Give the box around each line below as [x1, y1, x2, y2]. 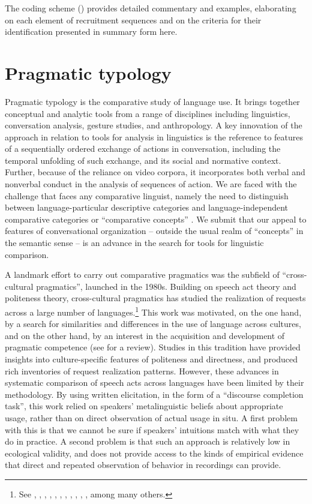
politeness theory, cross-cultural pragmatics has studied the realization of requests [5, 292, 306, 304]
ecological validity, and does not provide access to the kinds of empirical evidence [5, 446, 304, 459]
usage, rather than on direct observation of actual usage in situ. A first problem [5, 412, 298, 424]
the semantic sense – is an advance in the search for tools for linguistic [5, 236, 264, 249]
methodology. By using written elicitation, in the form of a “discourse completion [5, 388, 304, 400]
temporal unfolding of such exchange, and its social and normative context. [5, 154, 281, 166]
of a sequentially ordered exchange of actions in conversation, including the [5, 142, 281, 155]
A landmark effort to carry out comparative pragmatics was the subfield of [5, 268, 280, 281]
